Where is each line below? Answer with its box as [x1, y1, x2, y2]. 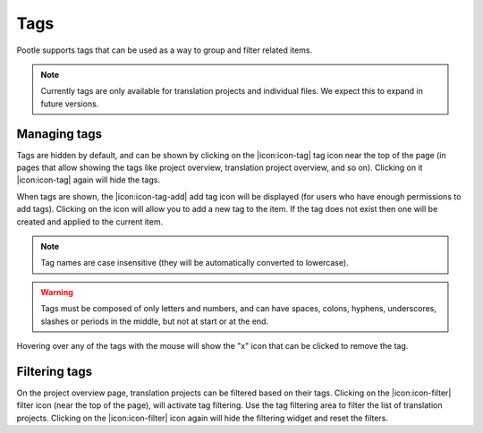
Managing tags [16, 126, 103, 141]
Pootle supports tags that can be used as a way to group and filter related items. [16, 45, 313, 55]
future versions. [40, 98, 99, 109]
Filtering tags [16, 363, 93, 379]
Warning [40, 286, 73, 297]
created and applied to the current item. [16, 216, 164, 227]
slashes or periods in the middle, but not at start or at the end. [40, 316, 268, 327]
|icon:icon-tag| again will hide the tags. [16, 174, 161, 185]
